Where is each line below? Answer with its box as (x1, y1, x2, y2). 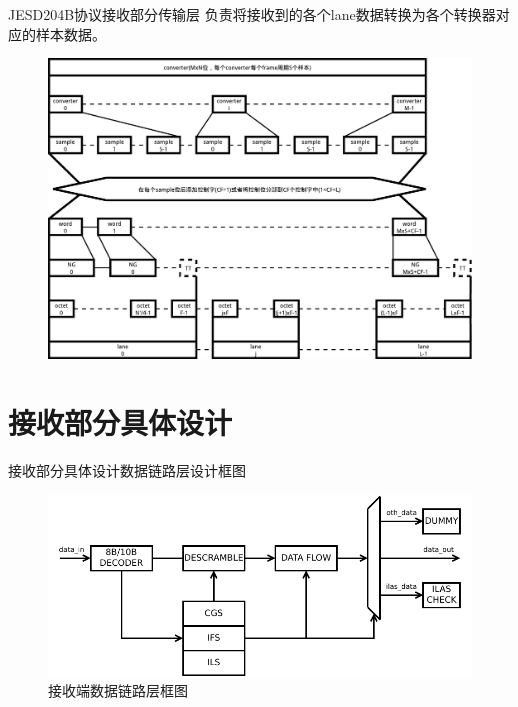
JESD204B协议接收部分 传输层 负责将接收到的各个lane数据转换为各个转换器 (8, 4, 496, 24)
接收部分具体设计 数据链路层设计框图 (8, 459, 246, 480)
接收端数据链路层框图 (48, 680, 188, 701)
